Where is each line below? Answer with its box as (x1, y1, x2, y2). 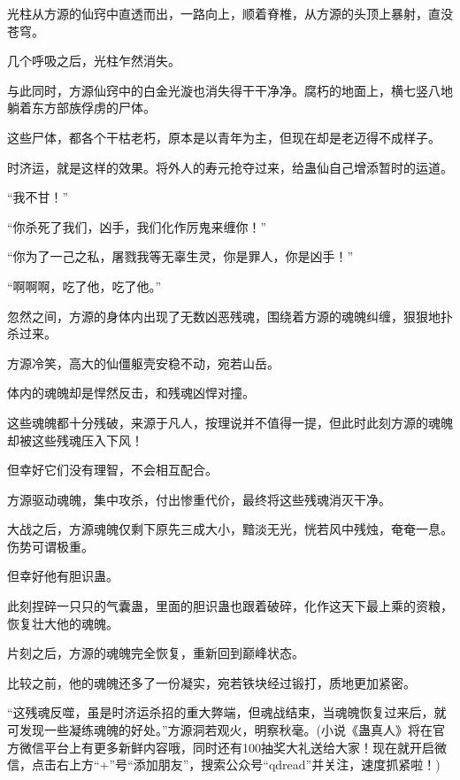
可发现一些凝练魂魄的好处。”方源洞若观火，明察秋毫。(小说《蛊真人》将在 (7, 721, 433, 739)
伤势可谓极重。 (7, 537, 94, 555)
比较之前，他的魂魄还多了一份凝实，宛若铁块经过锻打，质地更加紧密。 (7, 673, 416, 691)
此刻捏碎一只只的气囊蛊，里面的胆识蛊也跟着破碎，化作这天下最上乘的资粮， (7, 597, 453, 615)
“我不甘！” (7, 188, 69, 206)
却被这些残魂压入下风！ (7, 430, 143, 449)
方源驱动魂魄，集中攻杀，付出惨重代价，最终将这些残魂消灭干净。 (7, 490, 391, 508)
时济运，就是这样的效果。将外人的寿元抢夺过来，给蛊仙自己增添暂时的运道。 (7, 158, 453, 176)
